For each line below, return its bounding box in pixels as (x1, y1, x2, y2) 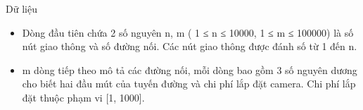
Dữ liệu (6, 1, 37, 16)
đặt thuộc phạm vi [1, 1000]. (22, 90, 145, 104)
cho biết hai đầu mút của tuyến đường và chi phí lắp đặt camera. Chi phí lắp (22, 76, 356, 91)
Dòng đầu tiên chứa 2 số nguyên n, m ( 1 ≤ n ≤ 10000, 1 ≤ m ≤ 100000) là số (22, 25, 354, 39)
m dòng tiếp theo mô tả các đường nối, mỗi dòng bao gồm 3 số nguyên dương (22, 62, 357, 77)
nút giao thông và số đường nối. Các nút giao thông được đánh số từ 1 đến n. (22, 39, 357, 54)
